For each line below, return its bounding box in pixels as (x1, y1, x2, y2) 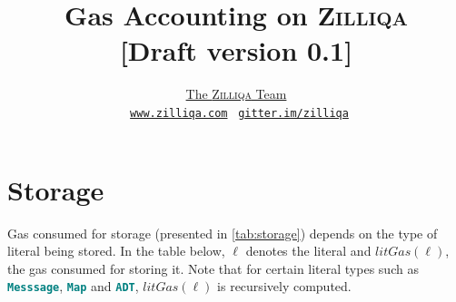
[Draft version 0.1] (119, 32, 353, 69)
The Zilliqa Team (185, 84, 287, 103)
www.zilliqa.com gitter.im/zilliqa (130, 106, 349, 120)
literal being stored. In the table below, (7, 241, 225, 260)
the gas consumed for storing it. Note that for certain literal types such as (7, 258, 419, 278)
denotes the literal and (245, 241, 372, 260)
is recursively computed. (217, 277, 352, 296)
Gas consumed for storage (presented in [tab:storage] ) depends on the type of (7, 223, 438, 242)
